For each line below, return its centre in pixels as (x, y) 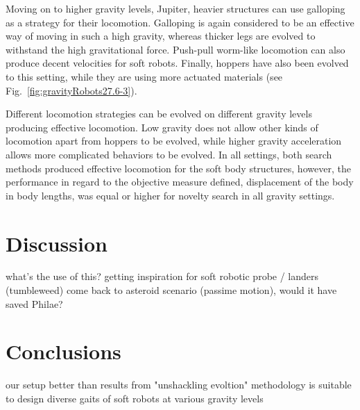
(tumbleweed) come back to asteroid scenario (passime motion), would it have (171, 290)
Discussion (57, 243)
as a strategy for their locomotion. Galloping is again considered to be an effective (180, 22)
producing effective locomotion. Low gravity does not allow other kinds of (162, 127)
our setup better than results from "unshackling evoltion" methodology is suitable (179, 385)
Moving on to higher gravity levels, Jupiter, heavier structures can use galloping (175, 8)
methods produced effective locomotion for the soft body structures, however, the (178, 168)
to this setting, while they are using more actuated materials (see (144, 76)
